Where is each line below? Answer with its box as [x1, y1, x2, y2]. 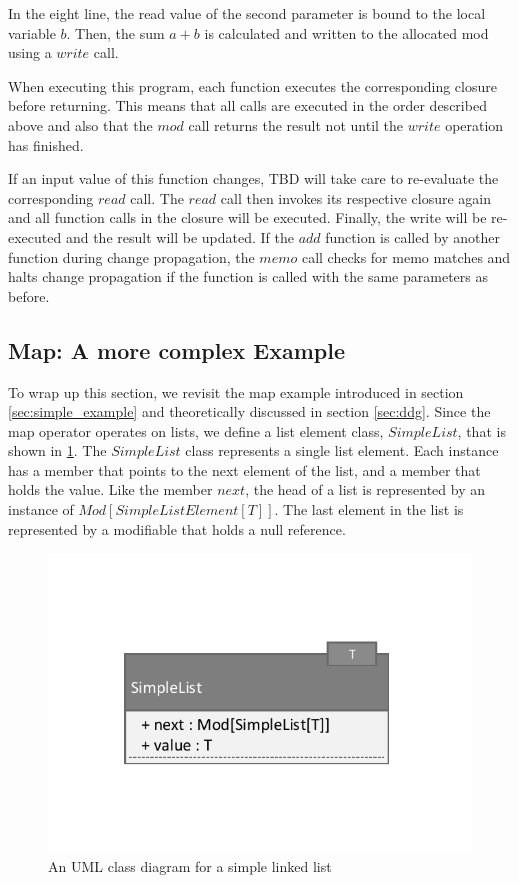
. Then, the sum [66, 22, 165, 43]
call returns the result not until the [188, 114, 404, 135]
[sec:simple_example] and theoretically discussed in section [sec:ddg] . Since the [8, 401, 491, 422]
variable [8, 22, 56, 43]
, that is [457, 420, 506, 441]
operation [445, 114, 504, 135]
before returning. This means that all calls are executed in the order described [8, 95, 487, 116]
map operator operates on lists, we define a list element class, [8, 420, 384, 441]
